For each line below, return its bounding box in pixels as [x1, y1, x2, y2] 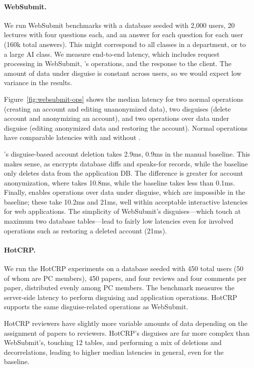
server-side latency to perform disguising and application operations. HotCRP [4, 292, 237, 302]
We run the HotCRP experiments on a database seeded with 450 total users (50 [4, 263, 244, 274]
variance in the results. [4, 77, 72, 88]
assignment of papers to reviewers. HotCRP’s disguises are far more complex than [4, 327, 250, 338]
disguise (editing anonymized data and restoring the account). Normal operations [4, 122, 248, 133]
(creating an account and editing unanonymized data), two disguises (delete [4, 103, 231, 114]
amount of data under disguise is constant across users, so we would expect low [4, 68, 242, 78]
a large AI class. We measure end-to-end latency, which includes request [4, 48, 220, 59]
